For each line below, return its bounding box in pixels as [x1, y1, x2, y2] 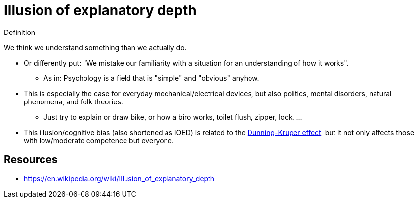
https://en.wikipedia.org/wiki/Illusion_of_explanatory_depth [24, 174, 215, 183]
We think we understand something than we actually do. [4, 43, 187, 52]
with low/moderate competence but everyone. [24, 136, 174, 145]
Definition [4, 28, 36, 36]
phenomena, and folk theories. [24, 97, 123, 106]
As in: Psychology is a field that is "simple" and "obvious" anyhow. [43, 73, 259, 82]
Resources [4, 153, 58, 166]
